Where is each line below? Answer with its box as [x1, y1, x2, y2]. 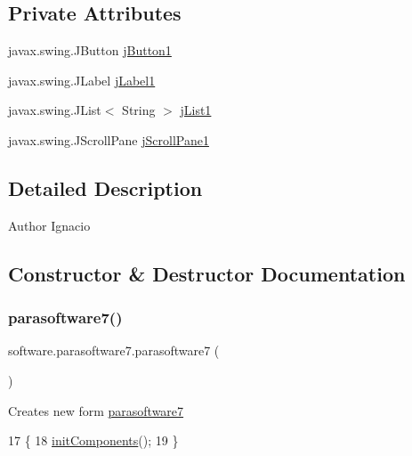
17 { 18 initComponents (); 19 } [8, 431, 179, 450]
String [122, 101, 156, 119]
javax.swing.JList [8, 101, 101, 119]
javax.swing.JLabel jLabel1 [8, 70, 156, 89]
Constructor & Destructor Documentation [8, 259, 406, 287]
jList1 [180, 101, 212, 119]
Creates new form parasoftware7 [8, 401, 184, 419]
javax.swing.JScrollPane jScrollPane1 [8, 130, 209, 149]
